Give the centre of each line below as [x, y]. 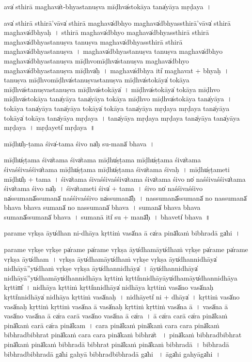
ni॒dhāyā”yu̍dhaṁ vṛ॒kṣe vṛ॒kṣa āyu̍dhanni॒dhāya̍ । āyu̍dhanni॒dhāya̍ [101, 268]
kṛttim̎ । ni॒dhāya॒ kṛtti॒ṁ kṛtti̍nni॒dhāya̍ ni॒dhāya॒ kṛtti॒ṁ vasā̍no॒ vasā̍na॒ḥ [109, 287]
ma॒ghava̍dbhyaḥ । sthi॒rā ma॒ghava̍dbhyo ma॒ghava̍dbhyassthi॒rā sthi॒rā [107, 32]
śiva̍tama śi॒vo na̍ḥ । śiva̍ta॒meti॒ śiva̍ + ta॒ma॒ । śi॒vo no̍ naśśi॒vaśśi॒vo [103, 188]
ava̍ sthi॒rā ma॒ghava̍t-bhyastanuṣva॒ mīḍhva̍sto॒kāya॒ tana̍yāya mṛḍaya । [108, 6]
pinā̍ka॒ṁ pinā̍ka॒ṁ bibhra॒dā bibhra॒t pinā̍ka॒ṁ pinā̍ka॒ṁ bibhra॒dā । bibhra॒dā [117, 344]
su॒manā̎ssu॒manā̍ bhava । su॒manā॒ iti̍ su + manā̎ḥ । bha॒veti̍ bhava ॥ [107, 216]
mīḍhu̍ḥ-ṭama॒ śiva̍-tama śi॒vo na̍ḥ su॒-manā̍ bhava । [79, 143]
